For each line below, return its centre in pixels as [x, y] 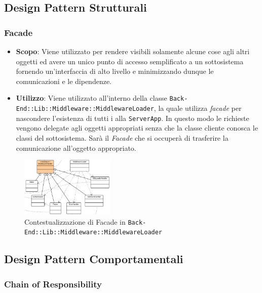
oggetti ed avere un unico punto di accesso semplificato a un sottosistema [130, 61]
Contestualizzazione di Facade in [75, 221]
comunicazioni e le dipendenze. [64, 81]
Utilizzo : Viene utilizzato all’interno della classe [91, 98]
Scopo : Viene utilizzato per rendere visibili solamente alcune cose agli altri [133, 51]
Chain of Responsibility [53, 284]
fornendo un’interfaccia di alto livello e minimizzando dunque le [115, 71]
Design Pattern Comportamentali [94, 259]
